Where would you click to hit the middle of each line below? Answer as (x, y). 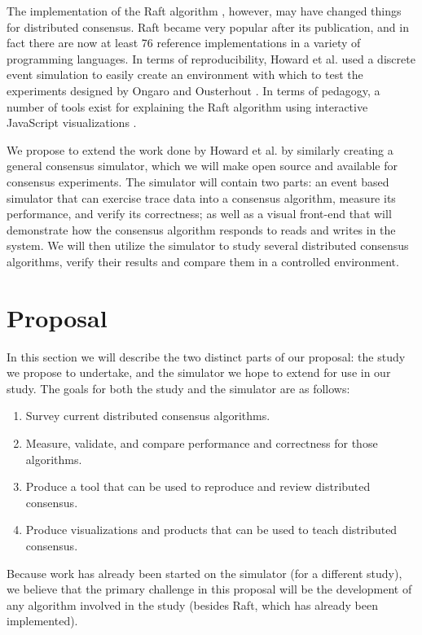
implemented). (42, 621)
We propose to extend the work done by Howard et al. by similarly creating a (200, 149)
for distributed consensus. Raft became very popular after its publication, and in (208, 26)
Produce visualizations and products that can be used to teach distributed (211, 530)
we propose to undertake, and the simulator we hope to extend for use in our (199, 372)
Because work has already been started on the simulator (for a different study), (204, 573)
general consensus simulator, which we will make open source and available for (202, 166)
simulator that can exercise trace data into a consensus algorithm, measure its (201, 197)
